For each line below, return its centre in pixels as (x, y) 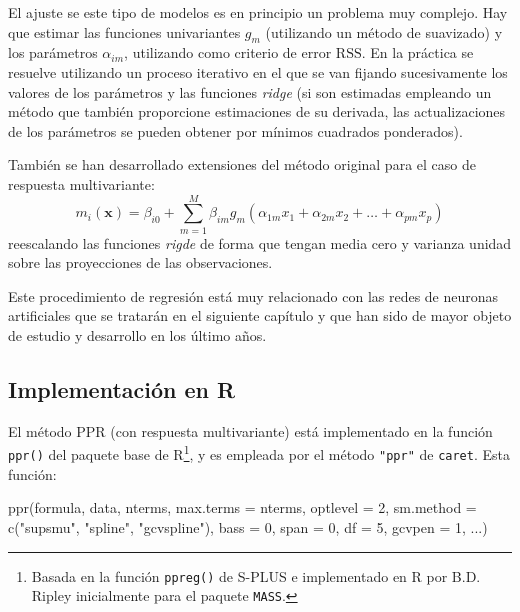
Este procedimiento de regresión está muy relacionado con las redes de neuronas (253, 295)
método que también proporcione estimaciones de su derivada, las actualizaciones (257, 111)
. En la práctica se (417, 52)
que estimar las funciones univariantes (124, 31)
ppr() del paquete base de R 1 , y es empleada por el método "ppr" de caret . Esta (259, 453)
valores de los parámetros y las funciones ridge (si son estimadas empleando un (250, 91)
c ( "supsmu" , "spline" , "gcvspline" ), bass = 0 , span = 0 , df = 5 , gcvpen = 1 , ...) (248, 526)
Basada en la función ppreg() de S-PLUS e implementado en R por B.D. (256, 575)
